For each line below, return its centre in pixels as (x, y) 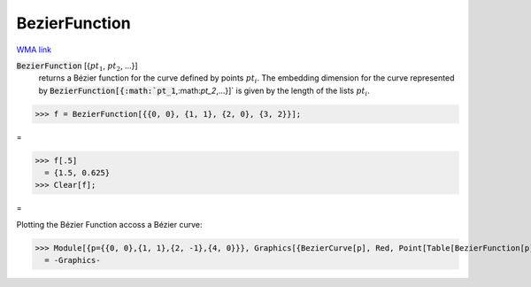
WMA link (34, 50)
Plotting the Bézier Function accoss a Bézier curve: (109, 224)
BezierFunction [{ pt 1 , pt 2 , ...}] (77, 66)
